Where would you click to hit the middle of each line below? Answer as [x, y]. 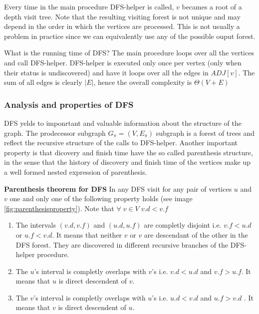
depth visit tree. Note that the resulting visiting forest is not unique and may [122, 16]
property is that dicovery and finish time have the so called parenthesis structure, [129, 152]
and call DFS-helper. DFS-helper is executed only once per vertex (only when [123, 62]
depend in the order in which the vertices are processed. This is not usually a [122, 26]
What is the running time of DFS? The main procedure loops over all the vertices [129, 53]
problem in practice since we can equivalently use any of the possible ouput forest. [130, 36]
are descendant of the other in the [196, 234]
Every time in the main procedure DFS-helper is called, [89, 6]
